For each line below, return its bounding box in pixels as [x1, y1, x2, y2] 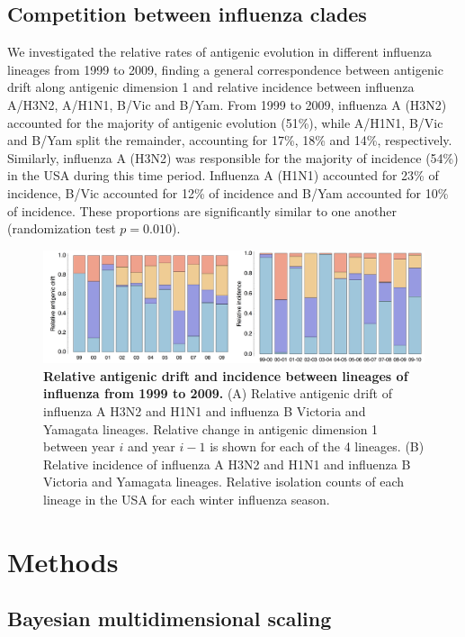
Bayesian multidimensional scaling [7, 605, 332, 632]
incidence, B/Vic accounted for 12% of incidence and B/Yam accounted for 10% [7, 183, 449, 202]
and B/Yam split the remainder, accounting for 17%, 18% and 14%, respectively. [7, 131, 452, 150]
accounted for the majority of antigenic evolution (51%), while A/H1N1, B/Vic [7, 113, 443, 132]
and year [127, 437, 175, 456]
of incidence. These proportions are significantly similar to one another [7, 201, 397, 220]
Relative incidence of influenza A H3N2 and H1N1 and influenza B [43, 454, 411, 473]
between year [43, 437, 115, 456]
